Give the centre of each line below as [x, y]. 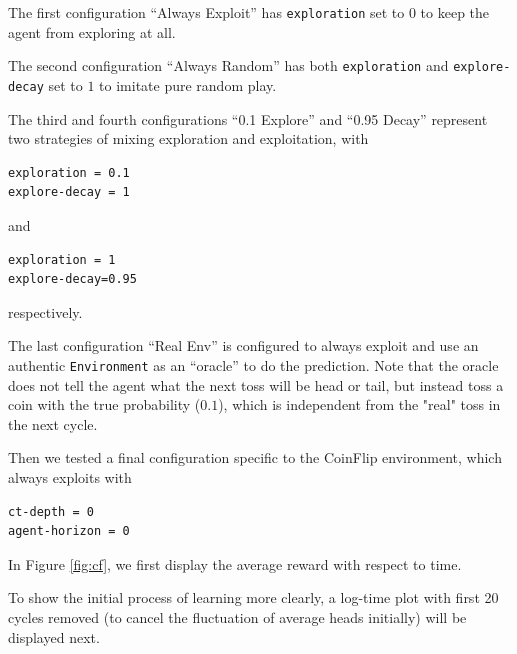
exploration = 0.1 [69, 172]
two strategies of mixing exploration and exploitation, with [188, 138]
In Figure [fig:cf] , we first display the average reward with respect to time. [235, 563]
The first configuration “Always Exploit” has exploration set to [206, 12]
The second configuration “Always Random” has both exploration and [228, 65]
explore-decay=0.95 [72, 279]
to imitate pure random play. [188, 84]
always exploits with [70, 476]
